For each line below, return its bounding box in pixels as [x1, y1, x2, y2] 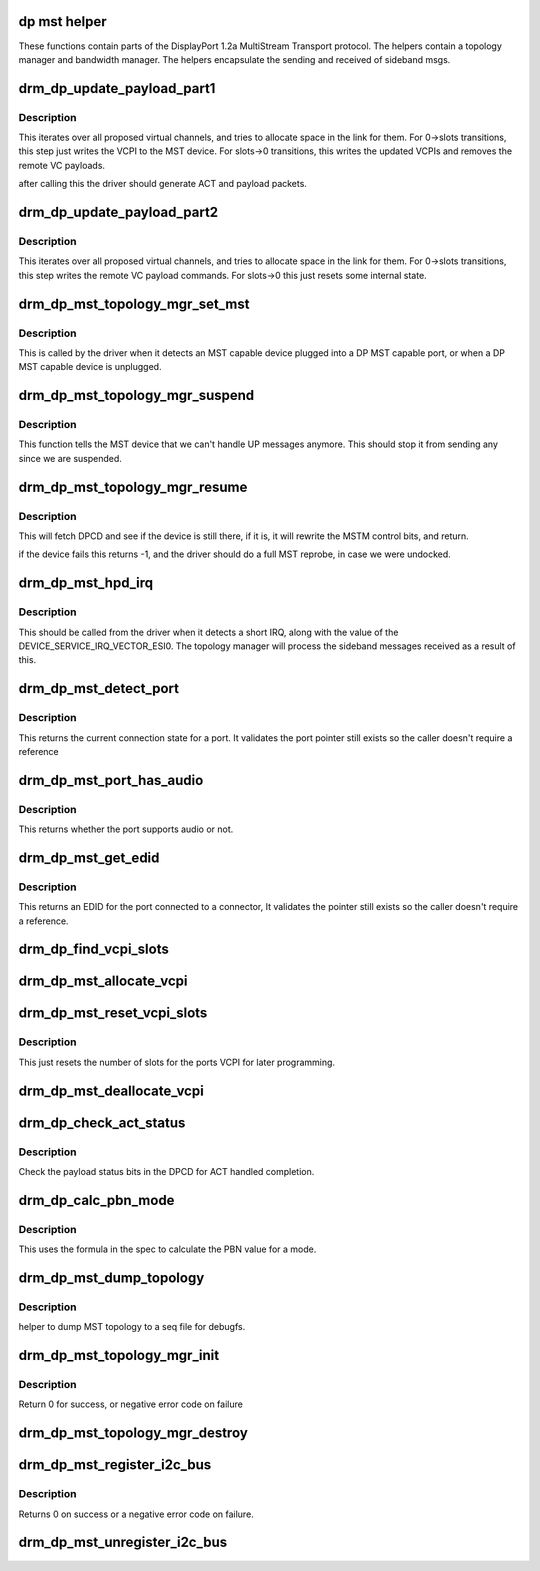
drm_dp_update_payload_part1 [18, 80, 216, 97]
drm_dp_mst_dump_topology [18, 1269, 205, 1286]
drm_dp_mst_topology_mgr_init [18, 1347, 220, 1364]
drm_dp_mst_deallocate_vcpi [18, 1082, 204, 1099]
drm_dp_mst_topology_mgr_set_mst [18, 295, 250, 312]
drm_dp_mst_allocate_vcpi [18, 973, 188, 990]
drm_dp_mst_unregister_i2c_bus [18, 1534, 228, 1551]
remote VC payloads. [18, 159, 105, 171]
